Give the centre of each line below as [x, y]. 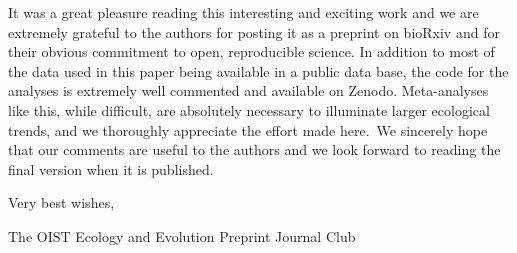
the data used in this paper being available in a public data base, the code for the [258, 70]
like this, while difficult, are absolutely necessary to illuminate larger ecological [249, 109]
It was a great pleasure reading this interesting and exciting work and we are [243, 12]
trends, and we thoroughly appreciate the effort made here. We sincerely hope [248, 129]
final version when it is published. [111, 168]
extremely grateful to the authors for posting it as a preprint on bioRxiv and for [254, 31]
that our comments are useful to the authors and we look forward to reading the [254, 149]
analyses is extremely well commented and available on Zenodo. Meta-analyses [248, 90]
